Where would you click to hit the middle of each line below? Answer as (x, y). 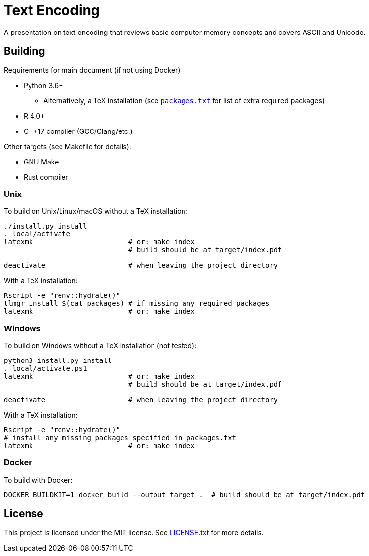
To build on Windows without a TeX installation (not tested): (100, 346)
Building (25, 51)
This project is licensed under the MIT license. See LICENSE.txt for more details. (134, 532)
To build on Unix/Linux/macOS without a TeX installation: (96, 211)
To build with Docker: (38, 480)
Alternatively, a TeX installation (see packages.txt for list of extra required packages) (184, 100)
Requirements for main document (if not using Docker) (92, 70)
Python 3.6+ (44, 85)
